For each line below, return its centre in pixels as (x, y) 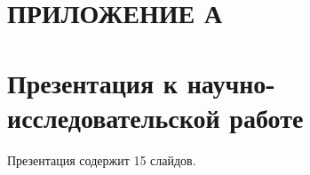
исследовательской (114, 117)
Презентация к (92, 82)
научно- (231, 82)
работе (266, 117)
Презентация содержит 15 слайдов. (102, 159)
